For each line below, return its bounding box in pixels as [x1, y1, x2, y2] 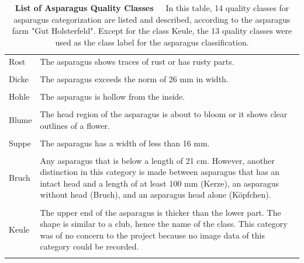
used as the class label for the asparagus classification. [55, 36, 249, 48]
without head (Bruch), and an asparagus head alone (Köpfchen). [40, 188, 271, 201]
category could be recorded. [40, 240, 139, 253]
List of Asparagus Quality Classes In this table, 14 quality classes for [15, 2, 289, 13]
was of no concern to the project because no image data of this [40, 229, 265, 241]
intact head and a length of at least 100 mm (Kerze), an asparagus [40, 177, 279, 189]
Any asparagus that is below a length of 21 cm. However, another [40, 154, 275, 166]
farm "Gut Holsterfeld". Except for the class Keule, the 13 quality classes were [12, 24, 292, 37]
